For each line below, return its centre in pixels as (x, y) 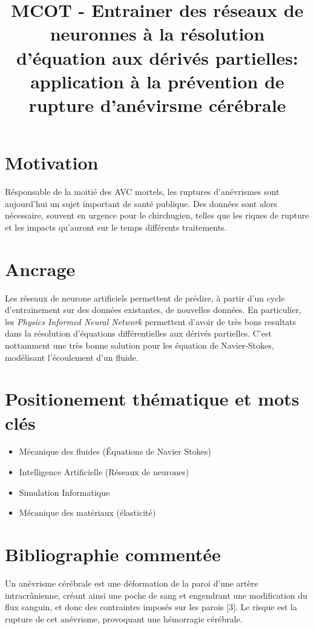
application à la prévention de (157, 81)
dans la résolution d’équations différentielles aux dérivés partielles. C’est (138, 333)
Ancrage (40, 268)
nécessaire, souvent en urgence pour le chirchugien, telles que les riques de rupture (157, 215)
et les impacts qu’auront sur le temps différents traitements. (116, 227)
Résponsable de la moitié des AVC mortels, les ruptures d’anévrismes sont (142, 192)
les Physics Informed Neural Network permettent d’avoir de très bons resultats (151, 321)
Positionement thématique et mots (152, 399)
